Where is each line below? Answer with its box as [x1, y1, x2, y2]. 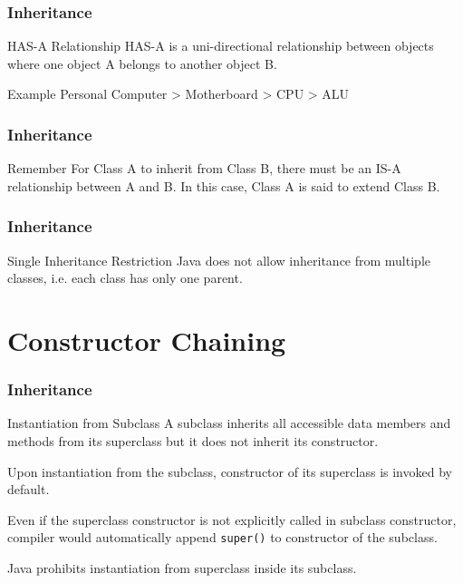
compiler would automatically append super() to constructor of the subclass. [7, 528, 438, 547]
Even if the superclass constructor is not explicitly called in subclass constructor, [7, 510, 457, 529]
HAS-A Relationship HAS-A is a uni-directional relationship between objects [7, 36, 434, 55]
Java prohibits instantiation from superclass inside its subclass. [7, 559, 357, 578]
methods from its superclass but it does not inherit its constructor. [7, 432, 379, 450]
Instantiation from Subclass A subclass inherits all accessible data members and [7, 413, 451, 432]
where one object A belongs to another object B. [7, 53, 277, 73]
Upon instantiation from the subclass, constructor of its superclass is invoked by [7, 462, 452, 481]
